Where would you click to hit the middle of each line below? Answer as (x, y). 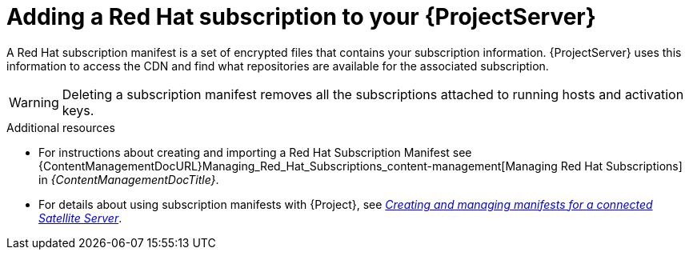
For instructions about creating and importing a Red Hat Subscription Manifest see (255, 152)
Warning (34, 102)
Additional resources (61, 127)
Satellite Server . (80, 218)
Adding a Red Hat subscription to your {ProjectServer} (301, 17)
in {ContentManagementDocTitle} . (129, 179)
